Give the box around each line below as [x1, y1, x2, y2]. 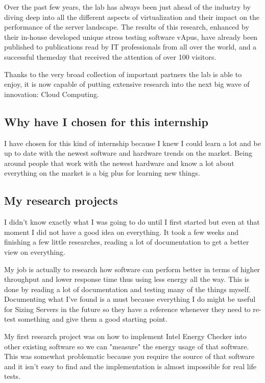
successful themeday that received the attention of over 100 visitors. [4, 51, 216, 62]
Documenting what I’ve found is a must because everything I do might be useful [4, 294, 256, 304]
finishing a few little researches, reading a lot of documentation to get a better [4, 236, 249, 247]
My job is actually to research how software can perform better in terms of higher [4, 264, 260, 274]
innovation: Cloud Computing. [4, 88, 99, 99]
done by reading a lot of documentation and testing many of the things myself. [4, 283, 251, 294]
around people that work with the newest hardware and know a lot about [4, 157, 234, 168]
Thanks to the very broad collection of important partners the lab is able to [4, 68, 242, 79]
